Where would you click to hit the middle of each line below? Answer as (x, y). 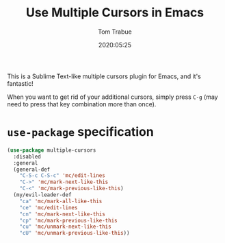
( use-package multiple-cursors (52, 150)
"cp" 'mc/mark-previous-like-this (68, 220)
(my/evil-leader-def (42, 195)
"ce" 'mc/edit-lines (49, 207)
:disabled (27, 157)
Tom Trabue (115, 32)
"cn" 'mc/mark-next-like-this (63, 214)
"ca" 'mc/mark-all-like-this (61, 201)
